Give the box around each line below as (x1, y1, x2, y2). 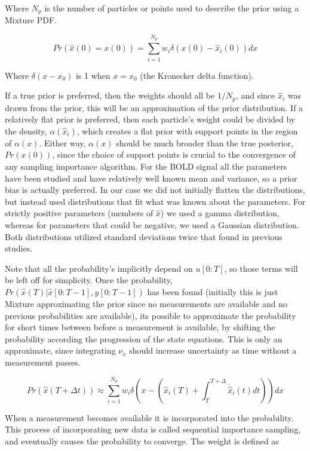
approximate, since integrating (5, 344, 116, 357)
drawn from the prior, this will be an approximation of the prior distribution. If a (5, 101, 303, 113)
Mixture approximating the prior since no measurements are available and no (5, 297, 287, 309)
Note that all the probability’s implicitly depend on (5, 262, 193, 274)
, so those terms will (224, 262, 298, 274)
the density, (5, 124, 47, 137)
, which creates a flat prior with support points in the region (76, 124, 298, 137)
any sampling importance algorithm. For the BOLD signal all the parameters (5, 160, 287, 172)
